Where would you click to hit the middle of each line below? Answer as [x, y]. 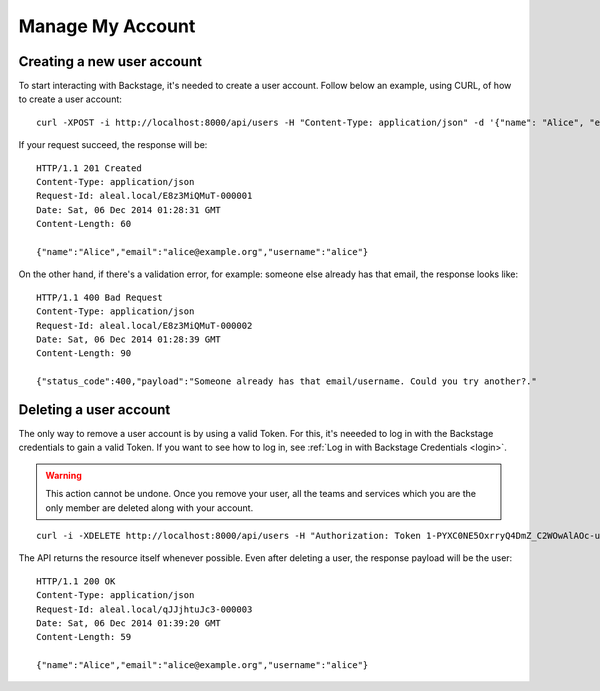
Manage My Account [107, 26]
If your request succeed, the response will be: [113, 145]
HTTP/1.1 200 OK [76, 581]
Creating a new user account [110, 61]
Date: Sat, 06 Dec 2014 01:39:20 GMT [129, 623]
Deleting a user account [94, 409]
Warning [63, 475]
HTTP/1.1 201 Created [89, 168]
